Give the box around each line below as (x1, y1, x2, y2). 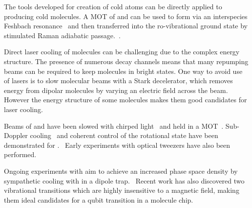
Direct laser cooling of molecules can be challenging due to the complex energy (4, 46, 240, 57)
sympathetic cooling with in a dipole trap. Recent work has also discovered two (4, 175, 245, 185)
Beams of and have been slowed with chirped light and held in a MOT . (4, 120, 224, 131)
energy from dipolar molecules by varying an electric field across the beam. (4, 85, 228, 95)
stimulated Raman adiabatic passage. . (4, 30, 121, 40)
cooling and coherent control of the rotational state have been (30, 130, 218, 140)
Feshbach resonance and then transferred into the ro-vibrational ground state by (4, 21, 248, 31)
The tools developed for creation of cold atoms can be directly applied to (4, 1, 222, 11)
